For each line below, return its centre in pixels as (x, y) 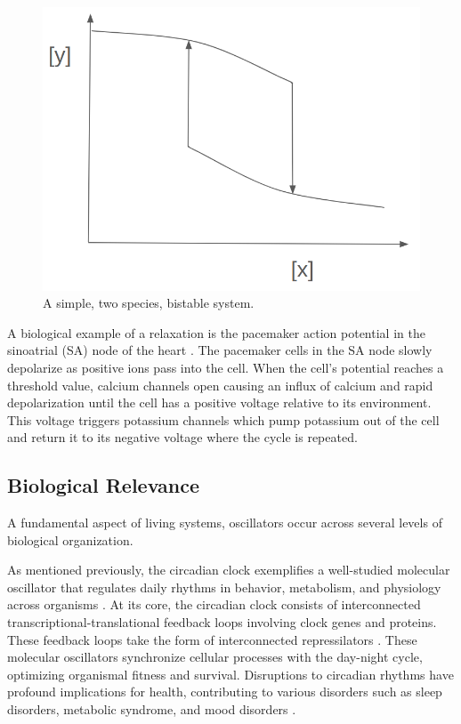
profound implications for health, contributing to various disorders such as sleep (225, 692)
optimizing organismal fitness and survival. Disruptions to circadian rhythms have (230, 674)
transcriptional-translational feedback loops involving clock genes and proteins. (222, 622)
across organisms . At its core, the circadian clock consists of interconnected (214, 604)
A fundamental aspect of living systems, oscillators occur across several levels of (225, 523)
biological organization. (70, 539)
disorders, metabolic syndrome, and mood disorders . (152, 709)
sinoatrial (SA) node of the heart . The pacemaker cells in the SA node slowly (220, 350)
